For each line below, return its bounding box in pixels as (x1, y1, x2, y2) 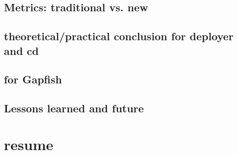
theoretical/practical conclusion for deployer (4, 28, 234, 44)
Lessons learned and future (4, 101, 144, 116)
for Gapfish (4, 72, 62, 87)
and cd (4, 43, 39, 58)
